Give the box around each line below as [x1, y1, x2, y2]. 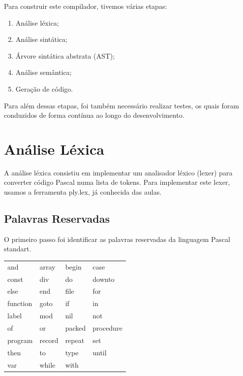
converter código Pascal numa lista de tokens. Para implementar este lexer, [4, 177, 230, 187]
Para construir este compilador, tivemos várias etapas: [4, 1, 167, 11]
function [7, 298, 32, 308]
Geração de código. [15, 83, 73, 94]
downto [92, 273, 115, 284]
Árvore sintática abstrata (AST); [15, 50, 115, 61]
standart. [4, 243, 31, 254]
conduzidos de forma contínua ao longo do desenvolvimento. [4, 110, 184, 120]
